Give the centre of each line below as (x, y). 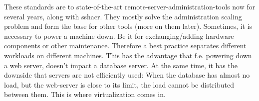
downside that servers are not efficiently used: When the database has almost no (127, 75)
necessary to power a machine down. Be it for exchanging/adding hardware (119, 36)
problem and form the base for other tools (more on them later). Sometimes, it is (128, 26)
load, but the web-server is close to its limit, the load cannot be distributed (119, 84)
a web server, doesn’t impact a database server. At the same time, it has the (121, 65)
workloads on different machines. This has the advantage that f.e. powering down (128, 55)
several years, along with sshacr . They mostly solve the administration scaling (123, 16)
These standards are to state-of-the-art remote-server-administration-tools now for (130, 6)
